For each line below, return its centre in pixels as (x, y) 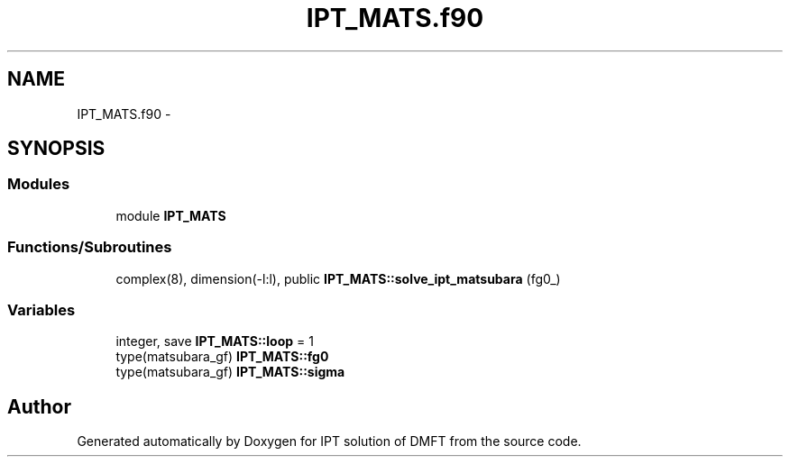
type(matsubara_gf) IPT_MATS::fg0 (222, 357)
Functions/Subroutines (90, 247)
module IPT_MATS (171, 215)
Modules (39, 184)
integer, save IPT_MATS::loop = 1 (215, 341)
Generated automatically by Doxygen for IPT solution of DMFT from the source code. (329, 441)
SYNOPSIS (56, 149)
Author (39, 406)
